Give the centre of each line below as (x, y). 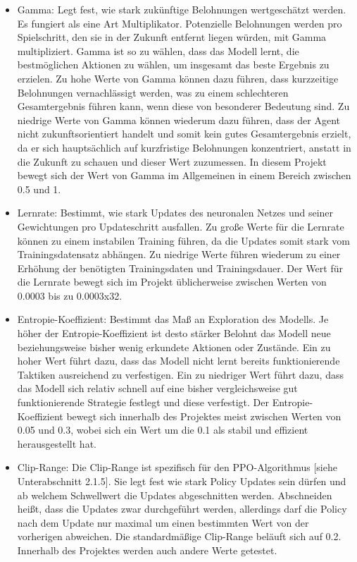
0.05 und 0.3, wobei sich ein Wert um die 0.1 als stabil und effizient (163, 430)
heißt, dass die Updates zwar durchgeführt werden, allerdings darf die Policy (182, 509)
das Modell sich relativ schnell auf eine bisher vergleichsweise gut (157, 388)
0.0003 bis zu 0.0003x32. (70, 295)
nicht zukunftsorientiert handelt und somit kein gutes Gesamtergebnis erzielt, (184, 134)
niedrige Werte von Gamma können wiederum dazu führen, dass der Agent (178, 120)
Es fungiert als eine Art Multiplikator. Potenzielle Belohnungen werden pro (180, 23)
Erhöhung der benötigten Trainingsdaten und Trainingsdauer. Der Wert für (180, 268)
